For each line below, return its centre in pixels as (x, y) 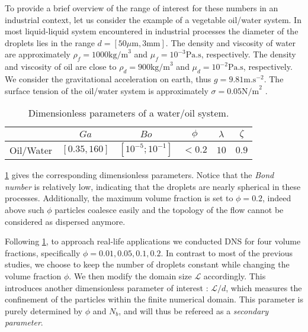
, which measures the (264, 287)
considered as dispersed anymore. (65, 221)
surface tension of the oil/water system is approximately (107, 90)
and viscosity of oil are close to (61, 67)
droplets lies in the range (50, 42)
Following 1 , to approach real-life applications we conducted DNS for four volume (153, 241)
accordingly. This (235, 275)
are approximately (38, 54)
